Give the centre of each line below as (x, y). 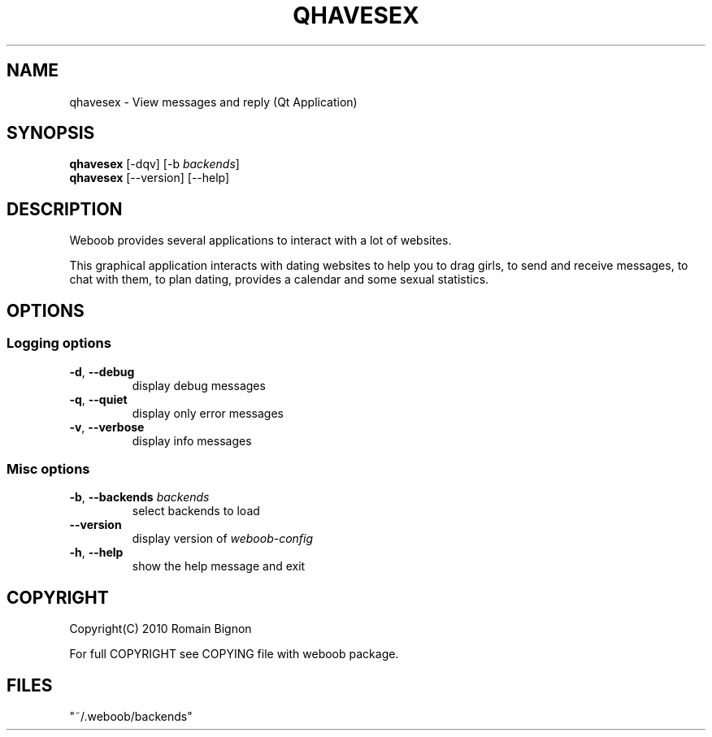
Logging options (59, 343)
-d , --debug (102, 371)
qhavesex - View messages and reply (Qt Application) (213, 102)
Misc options (48, 468)
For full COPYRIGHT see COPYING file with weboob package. (234, 654)
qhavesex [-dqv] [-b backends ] (154, 164)
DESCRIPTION (65, 209)
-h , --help (96, 553)
